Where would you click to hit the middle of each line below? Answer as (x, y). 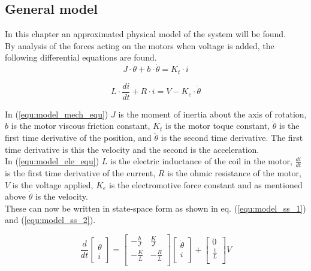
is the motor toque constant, (218, 126)
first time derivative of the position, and (78, 137)
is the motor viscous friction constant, (81, 126)
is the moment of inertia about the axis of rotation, (212, 114)
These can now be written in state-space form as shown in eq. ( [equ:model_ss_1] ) (155, 208)
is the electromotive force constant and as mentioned (206, 184)
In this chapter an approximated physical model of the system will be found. (146, 34)
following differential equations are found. (81, 57)
